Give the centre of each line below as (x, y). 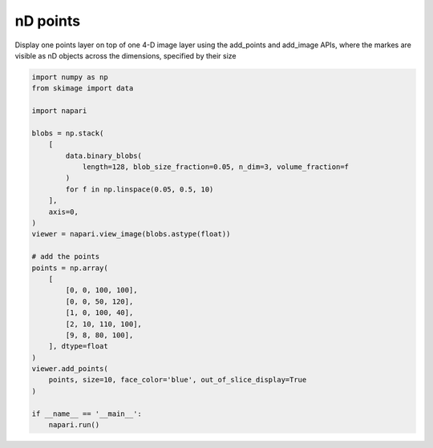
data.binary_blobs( (103, 155)
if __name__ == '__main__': (87, 414)
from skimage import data (83, 89)
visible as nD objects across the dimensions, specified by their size (125, 55)
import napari (59, 111)
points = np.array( (70, 268)
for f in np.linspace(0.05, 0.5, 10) (140, 189)
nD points (47, 21)
